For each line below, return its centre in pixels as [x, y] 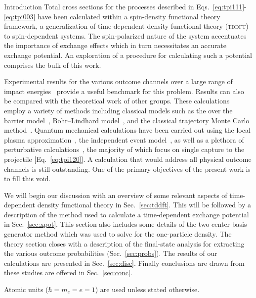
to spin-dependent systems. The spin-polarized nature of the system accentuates [125, 35]
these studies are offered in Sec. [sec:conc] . [68, 273]
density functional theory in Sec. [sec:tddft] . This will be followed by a [144, 205]
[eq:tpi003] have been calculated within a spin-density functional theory [112, 16]
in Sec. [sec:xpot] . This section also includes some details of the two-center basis [126, 224]
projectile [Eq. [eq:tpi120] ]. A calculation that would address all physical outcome [128, 159]
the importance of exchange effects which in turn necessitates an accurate [115, 45]
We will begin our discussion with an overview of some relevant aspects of [116, 195]
